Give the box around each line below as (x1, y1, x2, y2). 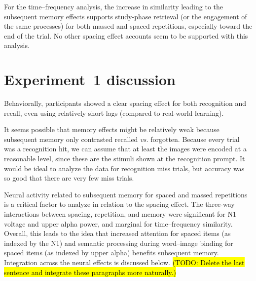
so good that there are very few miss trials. (4, 173, 134, 183)
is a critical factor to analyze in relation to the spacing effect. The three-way (4, 199, 235, 209)
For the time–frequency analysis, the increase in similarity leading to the (4, 1, 223, 11)
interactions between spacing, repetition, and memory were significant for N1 (4, 209, 236, 219)
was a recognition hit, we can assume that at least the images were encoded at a (4, 143, 247, 154)
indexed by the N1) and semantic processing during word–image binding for (4, 237, 233, 248)
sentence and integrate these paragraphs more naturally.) (4, 267, 176, 277)
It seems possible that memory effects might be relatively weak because (4, 124, 219, 135)
